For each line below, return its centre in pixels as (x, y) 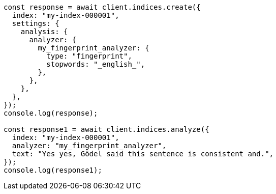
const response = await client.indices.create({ (102, 7)
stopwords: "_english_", (96, 64)
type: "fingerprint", (89, 56)
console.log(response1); (53, 170)
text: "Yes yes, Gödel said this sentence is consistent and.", (143, 154)
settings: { (36, 23)
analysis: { (44, 32)
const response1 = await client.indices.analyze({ (106, 129)
